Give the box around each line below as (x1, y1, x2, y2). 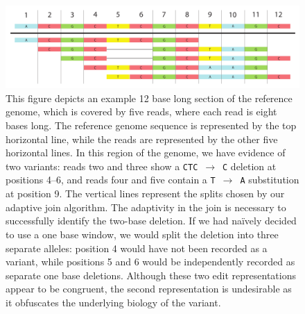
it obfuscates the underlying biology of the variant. (6, 295, 221, 309)
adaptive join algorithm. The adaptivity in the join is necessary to (6, 199, 286, 214)
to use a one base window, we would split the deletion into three (6, 226, 279, 241)
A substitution (240, 172, 299, 187)
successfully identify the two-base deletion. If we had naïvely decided (6, 213, 297, 228)
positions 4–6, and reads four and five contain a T (6, 172, 216, 187)
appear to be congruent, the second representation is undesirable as (6, 281, 292, 296)
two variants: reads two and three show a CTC (6, 158, 198, 173)
